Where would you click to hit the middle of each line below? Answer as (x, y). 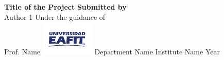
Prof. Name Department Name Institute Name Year (112, 52)
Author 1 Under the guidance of (55, 17)
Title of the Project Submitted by (65, 7)
